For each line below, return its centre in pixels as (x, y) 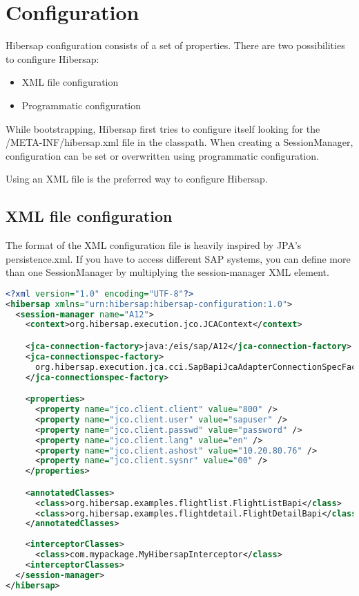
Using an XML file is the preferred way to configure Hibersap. (137, 179)
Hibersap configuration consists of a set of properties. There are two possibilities (175, 45)
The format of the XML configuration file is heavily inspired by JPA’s (154, 245)
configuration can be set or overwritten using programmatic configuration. (162, 155)
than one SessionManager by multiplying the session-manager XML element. (167, 272)
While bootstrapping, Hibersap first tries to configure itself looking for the (163, 128)
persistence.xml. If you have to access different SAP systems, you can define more (178, 258)
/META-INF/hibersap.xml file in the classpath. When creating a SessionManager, (179, 142)
